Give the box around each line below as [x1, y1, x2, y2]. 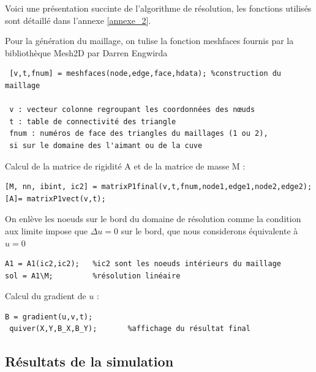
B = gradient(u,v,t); [5, 312, 93, 321]
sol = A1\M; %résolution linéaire [5, 271, 181, 280]
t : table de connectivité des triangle [9, 117, 176, 126]
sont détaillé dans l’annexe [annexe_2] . [5, 13, 151, 26]
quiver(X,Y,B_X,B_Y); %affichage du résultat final [9, 324, 250, 333]
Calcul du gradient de [5, 289, 86, 302]
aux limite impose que [5, 224, 88, 237]
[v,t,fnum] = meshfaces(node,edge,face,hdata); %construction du [9, 69, 282, 78]
